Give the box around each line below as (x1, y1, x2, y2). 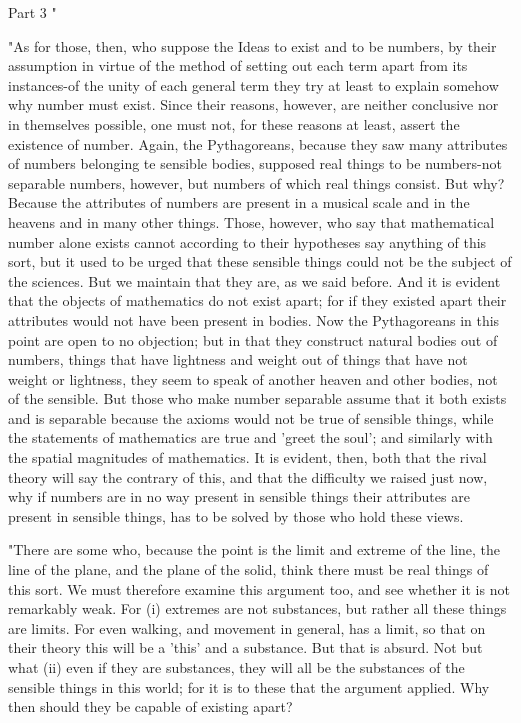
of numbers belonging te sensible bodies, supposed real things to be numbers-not (8, 153, 502, 174)
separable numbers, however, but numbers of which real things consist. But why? (8, 172, 505, 193)
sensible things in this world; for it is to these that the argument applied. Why (8, 676, 490, 697)
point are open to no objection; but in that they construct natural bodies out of (8, 329, 498, 350)
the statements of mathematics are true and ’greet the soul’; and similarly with (8, 427, 493, 448)
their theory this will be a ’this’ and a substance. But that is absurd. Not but (8, 637, 483, 658)
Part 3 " (8, 2, 57, 22)
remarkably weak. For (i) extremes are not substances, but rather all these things (8, 598, 507, 619)
